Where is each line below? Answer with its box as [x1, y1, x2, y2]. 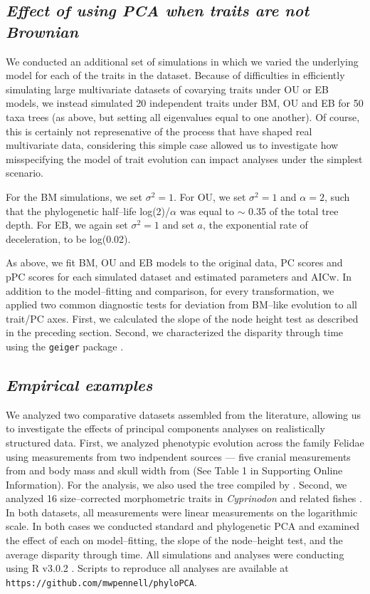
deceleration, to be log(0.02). [6, 231, 131, 246]
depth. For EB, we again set [6, 217, 128, 232]
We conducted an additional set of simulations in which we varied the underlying [6, 53, 359, 68]
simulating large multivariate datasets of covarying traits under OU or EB [6, 81, 329, 96]
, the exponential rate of [202, 217, 308, 232]
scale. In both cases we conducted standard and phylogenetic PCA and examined [6, 519, 360, 533]
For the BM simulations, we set [6, 189, 142, 204]
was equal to [179, 203, 234, 218]
